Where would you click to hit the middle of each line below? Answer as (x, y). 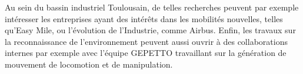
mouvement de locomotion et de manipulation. (89, 64)
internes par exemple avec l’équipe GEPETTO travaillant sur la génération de (146, 53)
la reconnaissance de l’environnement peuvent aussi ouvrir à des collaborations (146, 41)
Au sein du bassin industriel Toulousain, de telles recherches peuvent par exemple (152, 7)
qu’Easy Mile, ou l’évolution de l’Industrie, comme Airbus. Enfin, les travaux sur (150, 30)
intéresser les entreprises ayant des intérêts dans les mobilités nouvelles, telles (144, 18)
